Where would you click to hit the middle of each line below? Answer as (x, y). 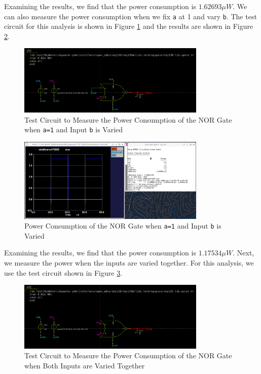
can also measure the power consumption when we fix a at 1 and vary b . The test (130, 16)
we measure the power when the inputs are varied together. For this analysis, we (129, 262)
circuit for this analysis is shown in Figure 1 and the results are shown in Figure (129, 26)
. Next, (244, 253)
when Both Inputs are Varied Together (85, 365)
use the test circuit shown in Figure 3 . (63, 272)
